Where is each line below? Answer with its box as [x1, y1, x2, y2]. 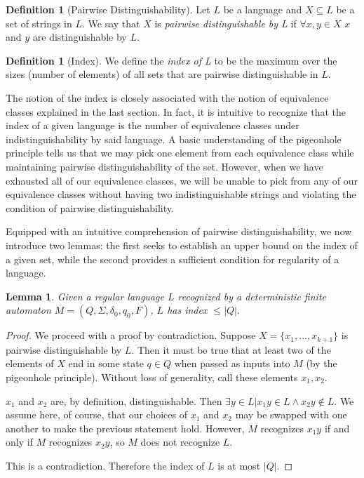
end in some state [68, 356, 144, 371]
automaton [6, 303, 51, 317]
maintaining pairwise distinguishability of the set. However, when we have [6, 159, 323, 173]
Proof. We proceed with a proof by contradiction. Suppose [6, 328, 256, 343]
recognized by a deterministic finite [177, 288, 326, 303]
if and [324, 420, 350, 435]
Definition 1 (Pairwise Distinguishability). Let [6, 2, 210, 16]
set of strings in [6, 15, 72, 30]
